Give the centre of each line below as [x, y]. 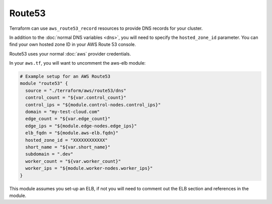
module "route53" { [44, 84]
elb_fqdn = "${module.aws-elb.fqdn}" [72, 133]
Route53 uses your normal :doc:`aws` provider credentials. [70, 54]
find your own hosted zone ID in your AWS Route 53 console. [73, 44]
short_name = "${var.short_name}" [68, 147]
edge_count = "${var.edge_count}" [68, 119]
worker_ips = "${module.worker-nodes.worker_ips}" [89, 168]
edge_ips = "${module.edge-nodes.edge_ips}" [81, 126]
